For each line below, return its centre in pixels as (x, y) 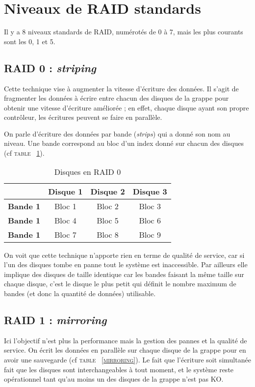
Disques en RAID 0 (88, 171)
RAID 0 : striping (50, 68)
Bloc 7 (65, 234)
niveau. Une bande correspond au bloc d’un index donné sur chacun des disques (124, 143)
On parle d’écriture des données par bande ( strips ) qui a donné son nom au (117, 133)
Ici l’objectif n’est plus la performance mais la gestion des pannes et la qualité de (126, 340)
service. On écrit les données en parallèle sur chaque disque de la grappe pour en (125, 350)
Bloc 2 (108, 206)
